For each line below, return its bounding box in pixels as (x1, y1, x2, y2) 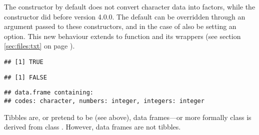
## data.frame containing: (4, 89, 93, 96)
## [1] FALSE (4, 73, 47, 81)
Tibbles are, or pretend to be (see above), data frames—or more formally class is (4, 111, 251, 122)
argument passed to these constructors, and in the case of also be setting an (4, 21, 236, 31)
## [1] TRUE (4, 58, 43, 65)
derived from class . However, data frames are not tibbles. (4, 121, 181, 132)
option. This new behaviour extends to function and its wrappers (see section (4, 30, 241, 41)
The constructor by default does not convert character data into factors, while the (4, 1, 255, 11)
